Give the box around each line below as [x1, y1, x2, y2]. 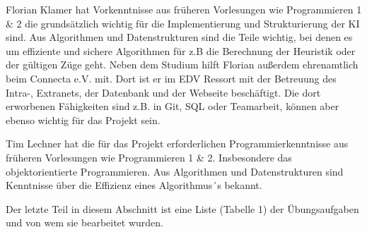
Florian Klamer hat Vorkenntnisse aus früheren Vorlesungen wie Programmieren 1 [6, 2, 362, 16]
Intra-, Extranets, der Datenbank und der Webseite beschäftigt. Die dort [6, 85, 321, 99]
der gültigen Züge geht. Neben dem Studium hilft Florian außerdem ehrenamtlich [6, 57, 359, 72]
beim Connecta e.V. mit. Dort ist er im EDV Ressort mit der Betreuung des [6, 71, 337, 85]
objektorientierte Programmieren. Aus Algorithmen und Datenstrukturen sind [6, 164, 344, 178]
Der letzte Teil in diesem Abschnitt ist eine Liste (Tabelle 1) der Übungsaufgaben [6, 201, 359, 216]
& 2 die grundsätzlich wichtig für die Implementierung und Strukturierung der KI [6, 16, 360, 30]
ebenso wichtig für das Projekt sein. [6, 112, 161, 127]
